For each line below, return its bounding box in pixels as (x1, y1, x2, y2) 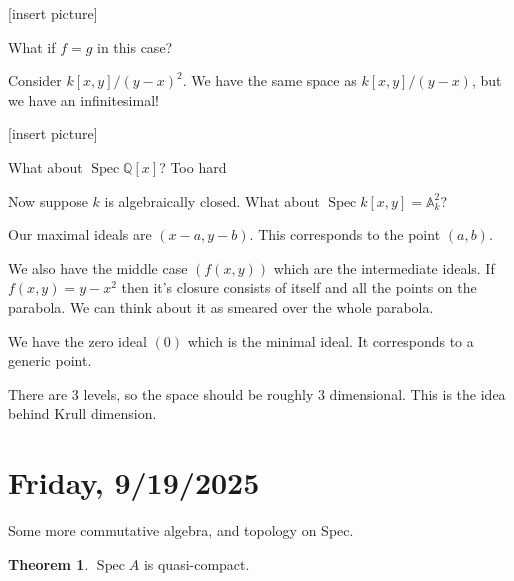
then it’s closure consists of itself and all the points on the (121, 277, 477, 298)
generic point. (8, 350, 92, 371)
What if (8, 36, 56, 57)
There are (8, 383, 68, 404)
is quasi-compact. (143, 553, 250, 574)
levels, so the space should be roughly (83, 383, 314, 404)
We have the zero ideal (8, 330, 147, 351)
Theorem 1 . (8, 553, 89, 574)
